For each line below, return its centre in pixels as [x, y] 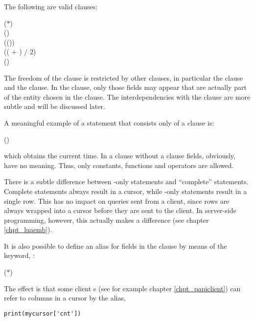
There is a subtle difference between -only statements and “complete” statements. [126, 182]
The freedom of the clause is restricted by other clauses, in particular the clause [124, 77]
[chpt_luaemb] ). [28, 229]
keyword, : [20, 255]
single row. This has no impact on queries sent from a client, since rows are [117, 201]
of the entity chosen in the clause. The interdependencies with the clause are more [127, 96]
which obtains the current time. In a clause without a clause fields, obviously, [120, 156]
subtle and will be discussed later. [55, 106]
